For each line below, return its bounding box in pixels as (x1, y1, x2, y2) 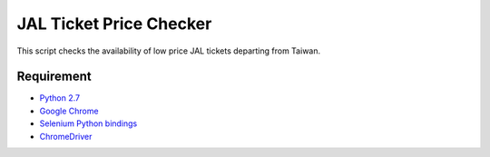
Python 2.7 (39, 93, 81, 103)
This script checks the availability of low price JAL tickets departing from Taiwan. (16, 45, 321, 56)
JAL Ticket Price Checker (16, 14, 212, 34)
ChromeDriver (39, 131, 93, 142)
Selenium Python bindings (39, 118, 138, 129)
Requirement (16, 69, 93, 84)
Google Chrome (39, 105, 99, 116)
